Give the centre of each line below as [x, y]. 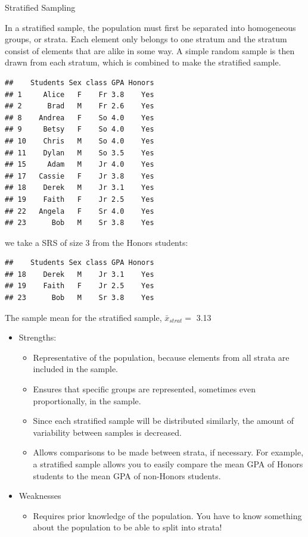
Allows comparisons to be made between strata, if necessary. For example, [168, 452]
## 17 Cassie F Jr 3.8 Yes [80, 176]
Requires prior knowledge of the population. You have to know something [167, 515]
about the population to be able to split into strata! [127, 527]
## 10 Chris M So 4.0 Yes [80, 141]
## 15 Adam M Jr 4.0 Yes [80, 165]
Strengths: [38, 337]
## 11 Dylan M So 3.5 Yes [80, 153]
